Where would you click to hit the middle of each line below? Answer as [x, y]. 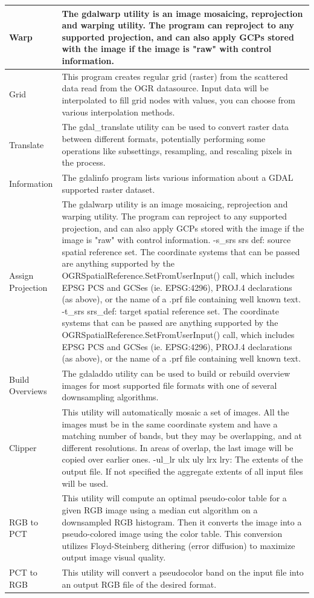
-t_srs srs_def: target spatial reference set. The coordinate [171, 310]
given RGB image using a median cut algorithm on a [160, 510]
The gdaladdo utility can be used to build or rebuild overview [176, 373]
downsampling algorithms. [110, 397]
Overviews [28, 391]
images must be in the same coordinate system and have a [170, 424]
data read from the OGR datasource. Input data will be [165, 88]
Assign [21, 275]
